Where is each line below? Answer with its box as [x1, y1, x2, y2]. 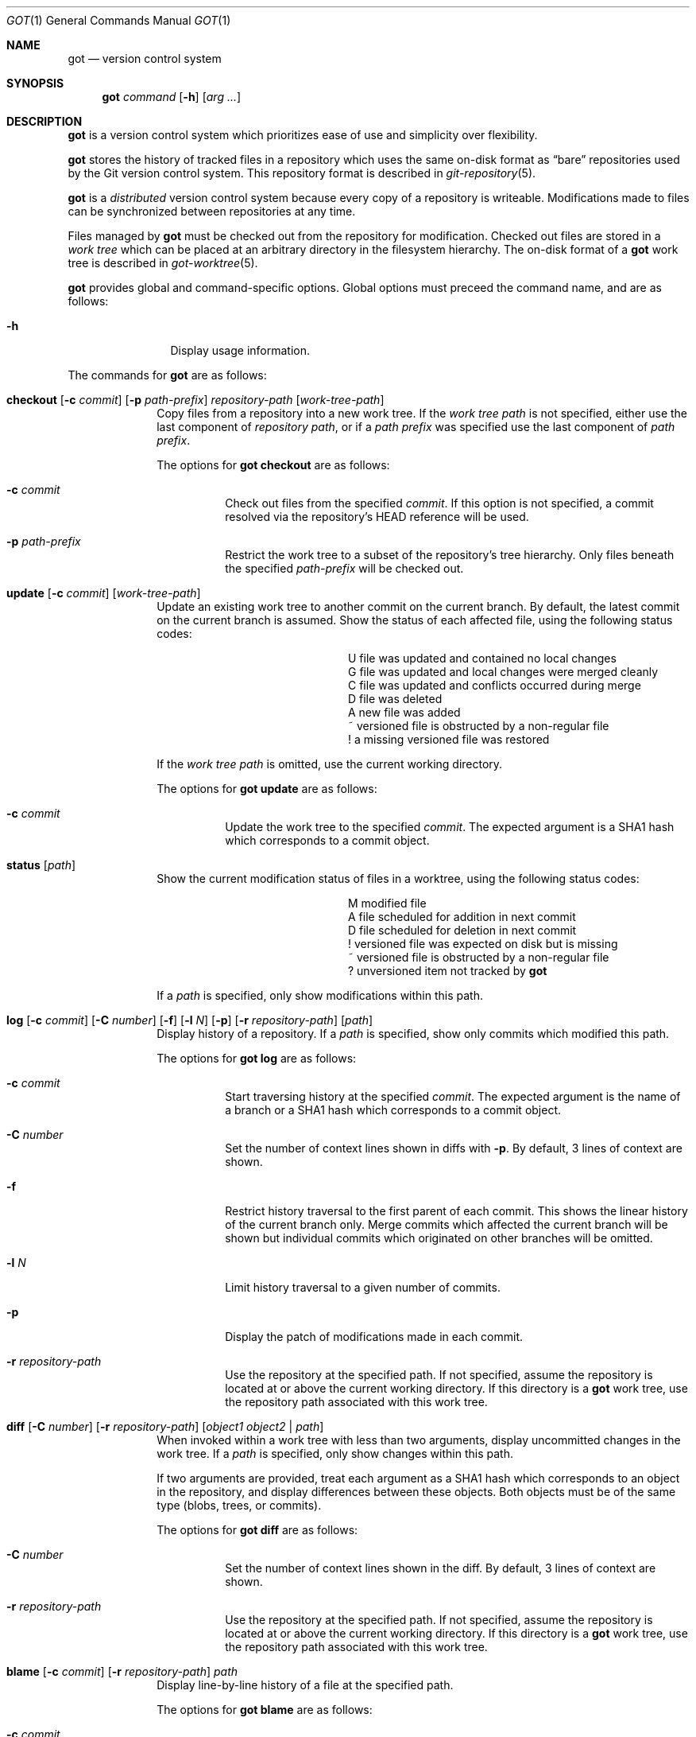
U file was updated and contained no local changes [348, 651, 617, 665]
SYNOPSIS [6, 76, 64, 90]
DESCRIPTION [6, 115, 83, 128]
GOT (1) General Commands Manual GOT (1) [6, 14, 231, 27]
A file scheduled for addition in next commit [348, 910, 576, 923]
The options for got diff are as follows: [157, 1523, 358, 1537]
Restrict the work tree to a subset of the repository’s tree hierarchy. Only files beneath [225, 548, 675, 562]
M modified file [348, 896, 427, 910]
